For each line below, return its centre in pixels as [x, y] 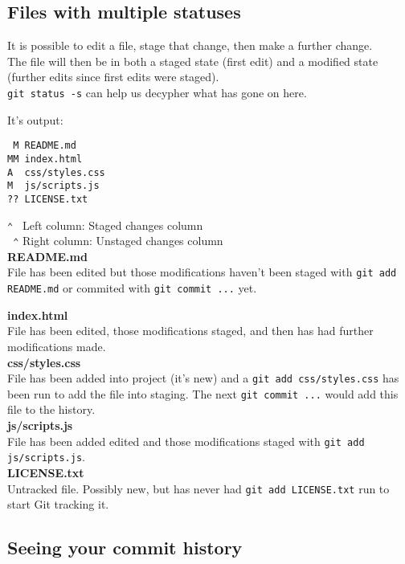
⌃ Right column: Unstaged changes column [118, 241]
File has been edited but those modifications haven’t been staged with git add [202, 272]
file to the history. [51, 409]
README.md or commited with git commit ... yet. [132, 288]
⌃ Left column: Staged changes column [105, 225]
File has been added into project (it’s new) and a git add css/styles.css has [203, 378]
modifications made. [57, 346]
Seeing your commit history [125, 548]
